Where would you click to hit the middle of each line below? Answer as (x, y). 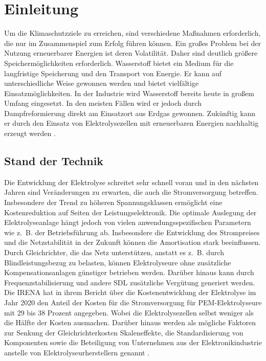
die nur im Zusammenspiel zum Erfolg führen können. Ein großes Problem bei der (132, 43)
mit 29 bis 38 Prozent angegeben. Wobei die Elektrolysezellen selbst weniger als (129, 312)
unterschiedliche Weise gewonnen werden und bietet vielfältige (102, 83)
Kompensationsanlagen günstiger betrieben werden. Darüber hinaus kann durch (129, 272)
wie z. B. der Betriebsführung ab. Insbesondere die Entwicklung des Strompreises (132, 232)
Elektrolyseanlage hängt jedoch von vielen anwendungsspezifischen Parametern (128, 222)
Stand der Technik (54, 161)
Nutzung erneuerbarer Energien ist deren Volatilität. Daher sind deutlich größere (131, 53)
